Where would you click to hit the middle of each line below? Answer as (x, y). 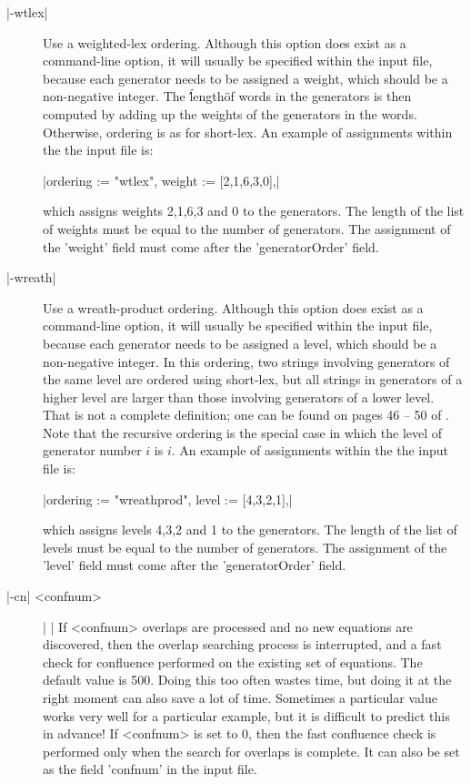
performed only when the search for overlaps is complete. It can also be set (251, 751)
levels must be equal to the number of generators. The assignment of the (245, 547)
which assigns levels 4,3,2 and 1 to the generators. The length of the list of (250, 529)
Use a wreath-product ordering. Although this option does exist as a (233, 307)
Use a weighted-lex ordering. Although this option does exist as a (225, 42)
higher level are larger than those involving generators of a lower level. (239, 397)
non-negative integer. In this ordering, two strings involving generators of (246, 361)
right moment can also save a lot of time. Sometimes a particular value (240, 697)
